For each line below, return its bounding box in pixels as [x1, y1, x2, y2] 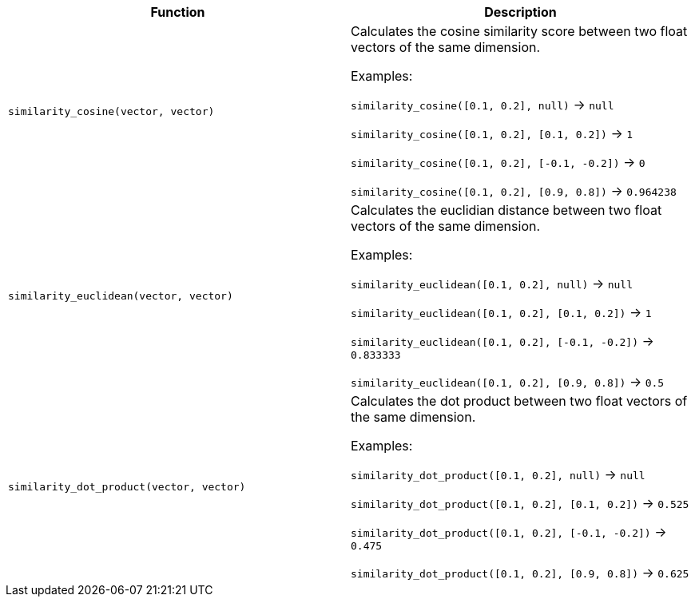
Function [150, 4, 205, 20]
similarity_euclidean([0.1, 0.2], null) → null [351, 276, 633, 292]
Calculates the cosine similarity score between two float [351, 23, 688, 39]
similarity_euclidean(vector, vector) [8, 290, 233, 302]
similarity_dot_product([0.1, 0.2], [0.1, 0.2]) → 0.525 [351, 495, 689, 511]
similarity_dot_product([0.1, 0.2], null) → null [351, 466, 645, 482]
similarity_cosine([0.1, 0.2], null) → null [351, 97, 614, 113]
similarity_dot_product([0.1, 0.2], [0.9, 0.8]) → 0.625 [351, 565, 689, 581]
